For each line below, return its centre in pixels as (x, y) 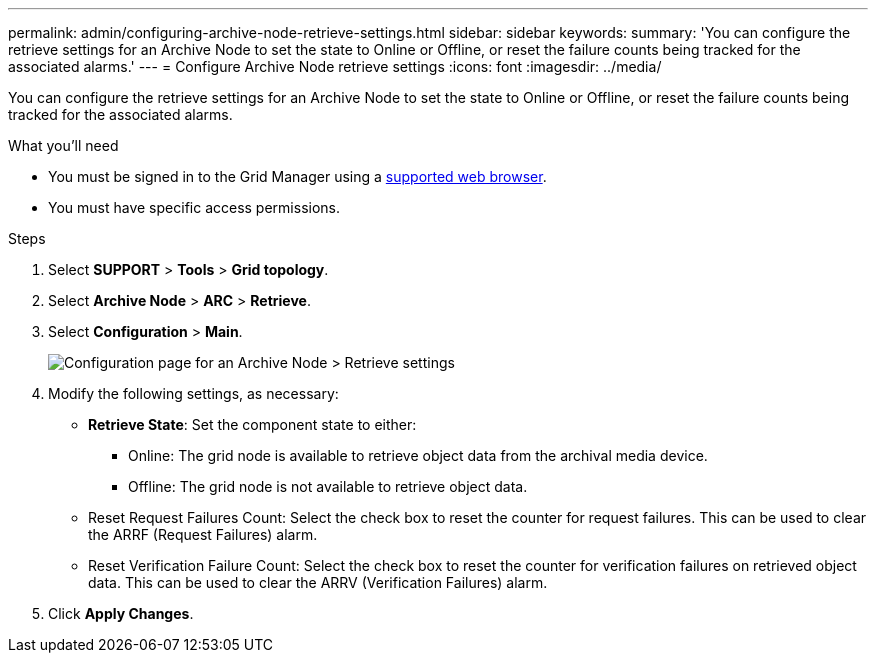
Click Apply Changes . (121, 613)
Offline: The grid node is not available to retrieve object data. (328, 486)
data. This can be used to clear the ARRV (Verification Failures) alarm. (318, 582)
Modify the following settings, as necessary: (193, 393)
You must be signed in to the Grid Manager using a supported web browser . (297, 176)
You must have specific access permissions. (194, 207)
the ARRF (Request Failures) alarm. (203, 534)
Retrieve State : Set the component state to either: (252, 424)
